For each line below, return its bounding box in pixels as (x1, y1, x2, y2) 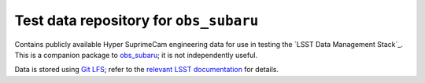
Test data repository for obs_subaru (14, 12, 259, 29)
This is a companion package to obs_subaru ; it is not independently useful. (14, 50, 258, 60)
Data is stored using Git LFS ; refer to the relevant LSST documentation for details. (14, 65, 279, 74)
